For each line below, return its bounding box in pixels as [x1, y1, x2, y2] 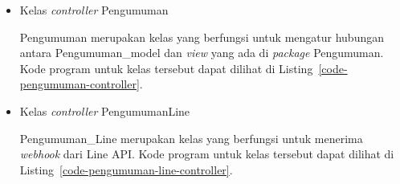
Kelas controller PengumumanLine [19, 102, 190, 119]
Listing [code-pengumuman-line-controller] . [19, 161, 233, 178]
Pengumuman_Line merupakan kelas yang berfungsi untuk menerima [19, 129, 363, 146]
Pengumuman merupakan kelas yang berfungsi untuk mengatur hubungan [19, 28, 385, 45]
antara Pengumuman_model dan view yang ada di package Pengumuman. [19, 44, 384, 61]
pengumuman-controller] [19, 76, 140, 92]
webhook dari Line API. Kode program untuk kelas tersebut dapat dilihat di [19, 145, 394, 162]
